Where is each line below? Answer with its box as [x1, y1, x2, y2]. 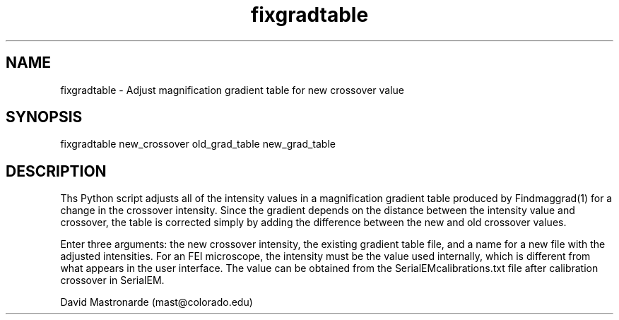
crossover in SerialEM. [60, 274, 165, 287]
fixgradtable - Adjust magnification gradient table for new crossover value [60, 83, 404, 96]
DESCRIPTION [6, 162, 107, 180]
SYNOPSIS [6, 108, 83, 126]
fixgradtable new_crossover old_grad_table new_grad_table [60, 138, 336, 150]
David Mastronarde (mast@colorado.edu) [60, 296, 253, 309]
